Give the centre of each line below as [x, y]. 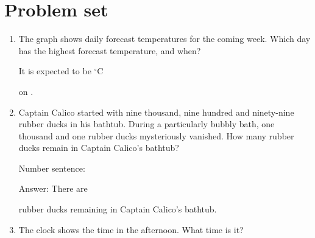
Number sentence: [52, 168]
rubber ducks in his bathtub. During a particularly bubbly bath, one [147, 124]
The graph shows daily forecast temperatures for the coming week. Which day [165, 39]
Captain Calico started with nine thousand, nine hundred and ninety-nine [156, 112]
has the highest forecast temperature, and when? [110, 50]
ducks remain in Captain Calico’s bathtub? [99, 148]
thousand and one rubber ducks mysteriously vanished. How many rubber [156, 135]
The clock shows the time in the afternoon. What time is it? [131, 229]
